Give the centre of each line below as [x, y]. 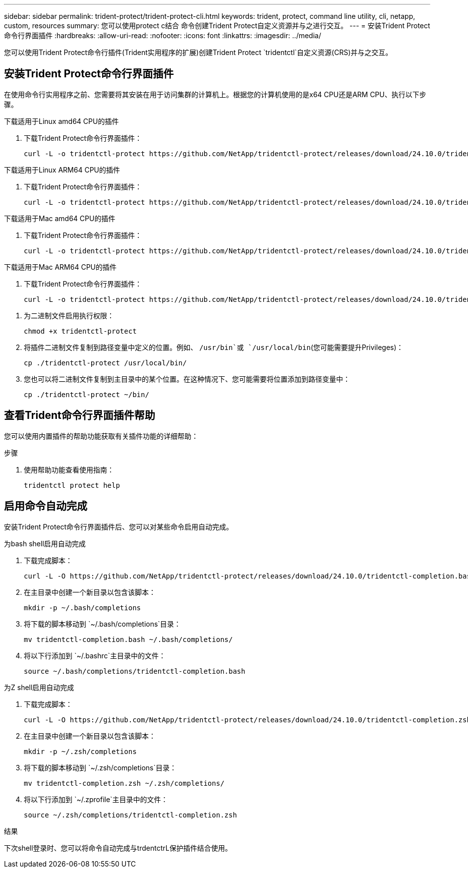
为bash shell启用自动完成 [45, 543]
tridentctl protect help [72, 485]
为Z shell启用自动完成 [39, 687]
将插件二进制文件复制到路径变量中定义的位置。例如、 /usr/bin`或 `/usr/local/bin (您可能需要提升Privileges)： [214, 347]
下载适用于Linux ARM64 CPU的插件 [62, 170]
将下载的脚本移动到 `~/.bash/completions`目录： [102, 624]
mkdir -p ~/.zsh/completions [80, 751]
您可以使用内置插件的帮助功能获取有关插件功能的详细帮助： [101, 436]
